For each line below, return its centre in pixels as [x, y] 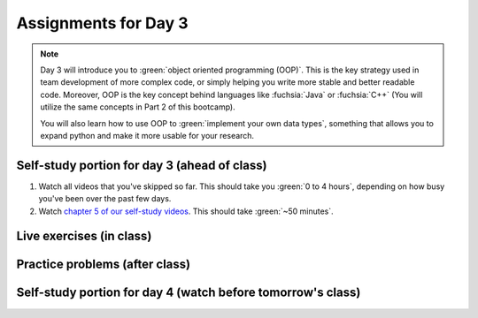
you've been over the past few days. [105, 199]
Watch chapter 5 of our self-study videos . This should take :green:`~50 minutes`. [186, 211]
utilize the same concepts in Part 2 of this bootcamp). [138, 107]
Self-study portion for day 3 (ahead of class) [142, 165]
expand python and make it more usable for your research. [147, 135]
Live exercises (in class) [84, 236]
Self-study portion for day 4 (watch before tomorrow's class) [189, 293]
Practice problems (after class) [103, 265]
